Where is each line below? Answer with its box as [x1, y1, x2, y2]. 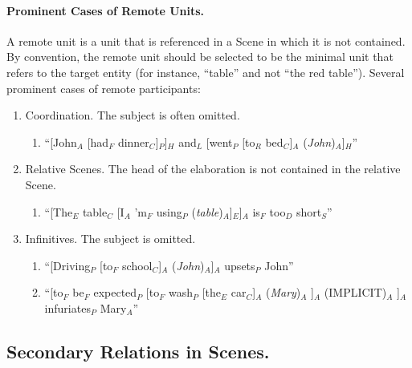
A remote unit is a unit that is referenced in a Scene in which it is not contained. [6, 32, 406, 49]
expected [93, 284, 137, 301]
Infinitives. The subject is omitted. [25, 230, 196, 247]
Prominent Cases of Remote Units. [6, 2, 205, 18]
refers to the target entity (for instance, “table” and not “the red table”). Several [6, 63, 405, 80]
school [122, 257, 153, 273]
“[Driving [44, 257, 91, 273]
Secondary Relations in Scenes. [6, 338, 270, 363]
